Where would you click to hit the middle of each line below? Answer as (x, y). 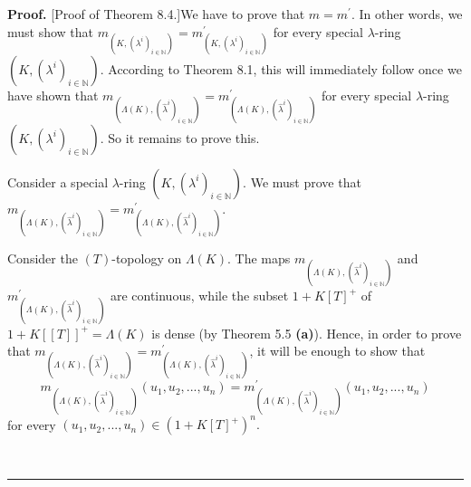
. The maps (259, 258)
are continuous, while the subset (199, 296)
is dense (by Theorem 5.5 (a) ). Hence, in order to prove (307, 333)
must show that (51, 31)
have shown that (53, 95)
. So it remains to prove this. (180, 137)
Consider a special (58, 181)
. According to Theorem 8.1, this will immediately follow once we (281, 68)
